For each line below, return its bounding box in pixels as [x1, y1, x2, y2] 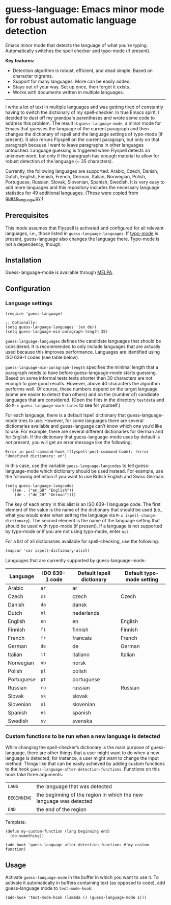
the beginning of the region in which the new [36, 791, 144, 798]
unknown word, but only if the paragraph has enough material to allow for [5, 152, 159, 159]
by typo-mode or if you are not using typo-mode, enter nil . [5, 528, 130, 535]
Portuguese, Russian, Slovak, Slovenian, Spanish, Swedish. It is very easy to [5, 179, 165, 185]
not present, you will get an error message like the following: [5, 439, 132, 446]
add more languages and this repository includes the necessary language [5, 184, 160, 190]
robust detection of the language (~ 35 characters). [5, 158, 113, 164]
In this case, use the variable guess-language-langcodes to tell [5, 462, 134, 469]
